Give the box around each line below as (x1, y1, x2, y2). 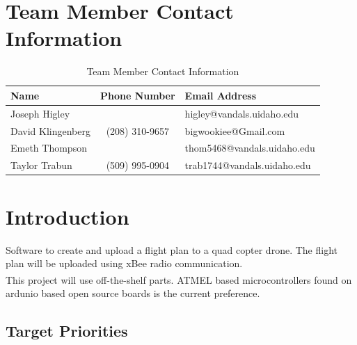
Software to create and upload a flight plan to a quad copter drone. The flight (6, 242, 338, 257)
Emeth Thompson (10, 141, 87, 155)
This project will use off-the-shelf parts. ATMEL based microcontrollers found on (6, 272, 352, 287)
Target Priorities (6, 319, 128, 341)
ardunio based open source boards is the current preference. (6, 285, 260, 300)
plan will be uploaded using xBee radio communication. (6, 256, 243, 271)
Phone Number (100, 88, 175, 102)
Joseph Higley (10, 106, 70, 120)
